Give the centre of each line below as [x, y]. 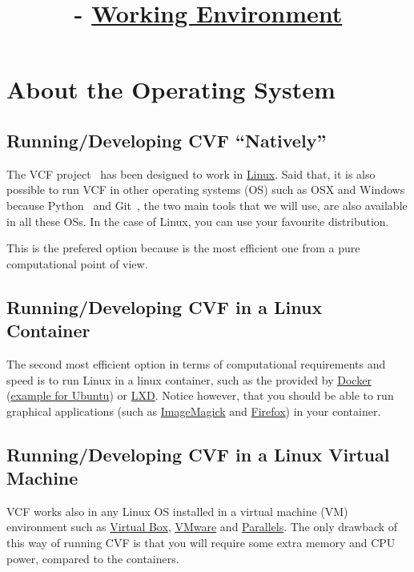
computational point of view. [77, 263]
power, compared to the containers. [93, 558]
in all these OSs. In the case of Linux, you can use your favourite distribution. [198, 221]
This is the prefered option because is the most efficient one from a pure [183, 248]
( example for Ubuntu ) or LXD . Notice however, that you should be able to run [200, 395]
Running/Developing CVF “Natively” [167, 140]
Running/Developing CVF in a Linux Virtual [198, 454]
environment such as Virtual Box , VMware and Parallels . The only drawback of [202, 527]
